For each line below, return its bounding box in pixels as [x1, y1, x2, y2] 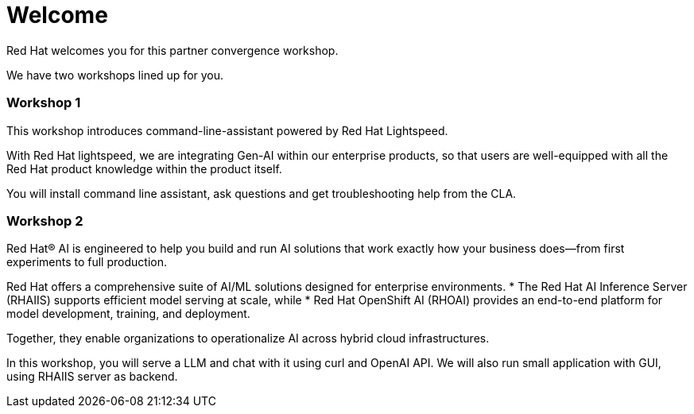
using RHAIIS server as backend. [6, 370, 178, 384]
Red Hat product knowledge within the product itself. [6, 161, 282, 176]
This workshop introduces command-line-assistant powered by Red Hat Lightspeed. [6, 123, 448, 137]
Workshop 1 [6, 95, 81, 111]
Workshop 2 [6, 212, 83, 229]
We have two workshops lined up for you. [6, 68, 224, 82]
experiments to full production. [6, 255, 167, 269]
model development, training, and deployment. [6, 307, 250, 321]
